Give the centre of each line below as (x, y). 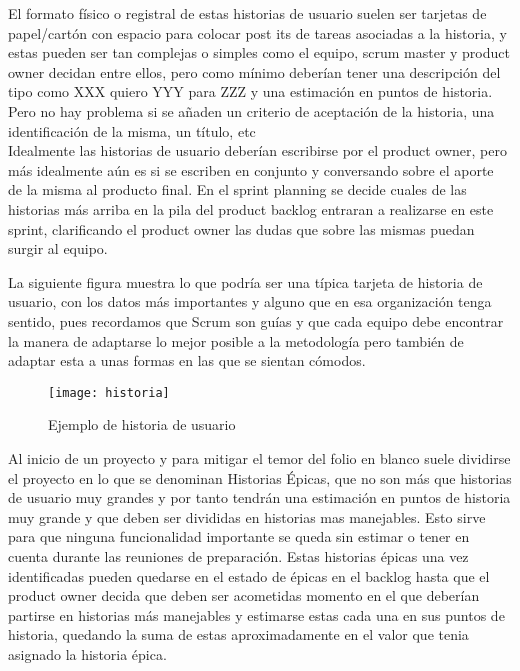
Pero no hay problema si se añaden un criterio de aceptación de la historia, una (251, 110)
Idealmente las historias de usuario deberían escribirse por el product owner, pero (257, 150)
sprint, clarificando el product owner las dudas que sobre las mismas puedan (241, 228)
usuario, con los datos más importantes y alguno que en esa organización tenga (250, 301)
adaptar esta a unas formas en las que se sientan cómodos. (187, 360)
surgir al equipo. (58, 248)
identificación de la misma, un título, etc (132, 130)
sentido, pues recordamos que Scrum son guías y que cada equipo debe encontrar (256, 320)
